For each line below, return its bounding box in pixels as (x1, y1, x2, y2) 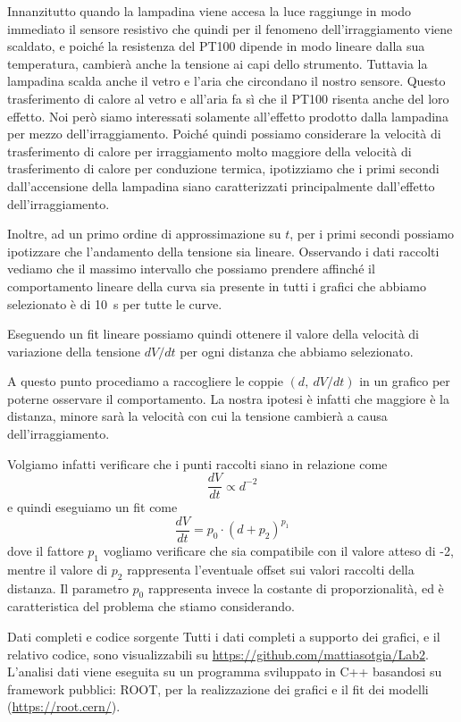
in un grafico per (359, 372, 450, 390)
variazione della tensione (7, 341, 141, 360)
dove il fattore (7, 541, 84, 559)
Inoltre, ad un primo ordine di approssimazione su (7, 224, 281, 243)
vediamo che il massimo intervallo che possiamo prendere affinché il (7, 259, 375, 278)
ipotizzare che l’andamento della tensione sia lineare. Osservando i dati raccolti (7, 241, 440, 260)
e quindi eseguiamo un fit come (7, 498, 178, 516)
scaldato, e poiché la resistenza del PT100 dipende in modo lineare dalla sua (7, 37, 425, 55)
